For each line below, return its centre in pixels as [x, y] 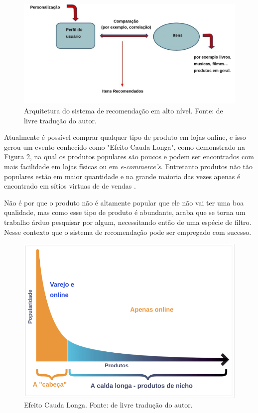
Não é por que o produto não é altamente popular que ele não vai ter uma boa [124, 202]
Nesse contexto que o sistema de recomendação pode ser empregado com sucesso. [128, 232]
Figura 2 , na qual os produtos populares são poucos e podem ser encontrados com [129, 156]
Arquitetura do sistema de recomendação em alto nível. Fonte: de [124, 110]
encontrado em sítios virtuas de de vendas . [70, 186]
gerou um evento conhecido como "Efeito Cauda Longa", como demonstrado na [125, 147]
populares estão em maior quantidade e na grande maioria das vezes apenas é [122, 176]
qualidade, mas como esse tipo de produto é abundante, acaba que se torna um [125, 212]
